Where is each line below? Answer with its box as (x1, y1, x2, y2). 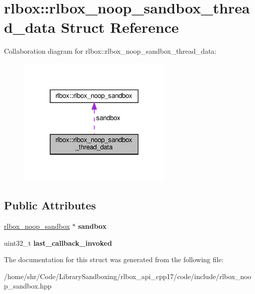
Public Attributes (4, 197, 96, 213)
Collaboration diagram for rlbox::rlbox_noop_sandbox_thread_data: (4, 46, 217, 56)
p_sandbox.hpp (4, 281, 52, 291)
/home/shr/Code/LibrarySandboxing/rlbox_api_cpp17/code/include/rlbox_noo (4, 271, 252, 281)
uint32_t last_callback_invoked (4, 237, 112, 248)
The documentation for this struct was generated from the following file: (4, 254, 224, 265)
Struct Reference (61, 17, 179, 37)
